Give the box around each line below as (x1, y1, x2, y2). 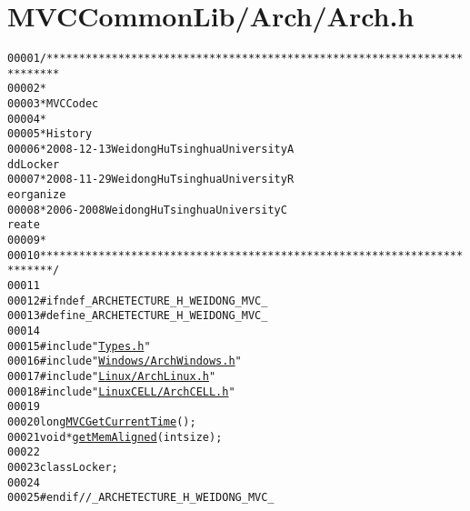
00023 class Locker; (7, 460, 118, 474)
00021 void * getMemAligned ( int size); (7, 430, 223, 444)
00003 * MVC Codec (7, 97, 99, 111)
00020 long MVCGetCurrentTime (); (7, 415, 196, 428)
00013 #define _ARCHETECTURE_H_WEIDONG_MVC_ (7, 309, 268, 323)
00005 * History (7, 127, 93, 141)
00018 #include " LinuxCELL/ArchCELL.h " (7, 385, 235, 398)
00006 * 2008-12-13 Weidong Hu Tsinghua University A (7, 143, 295, 156)
